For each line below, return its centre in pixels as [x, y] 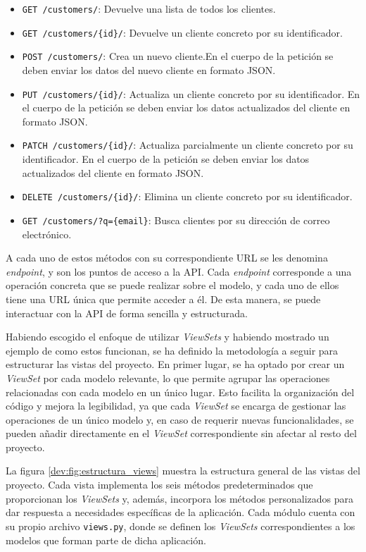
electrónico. [47, 234]
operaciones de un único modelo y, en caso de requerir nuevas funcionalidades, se [180, 419]
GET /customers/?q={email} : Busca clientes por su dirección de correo [176, 220]
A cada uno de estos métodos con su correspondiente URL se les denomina [167, 258]
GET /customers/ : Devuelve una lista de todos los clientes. [149, 8]
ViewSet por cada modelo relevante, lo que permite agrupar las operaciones [168, 378]
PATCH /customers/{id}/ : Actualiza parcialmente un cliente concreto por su [188, 145]
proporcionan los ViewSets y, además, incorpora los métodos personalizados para [179, 498]
